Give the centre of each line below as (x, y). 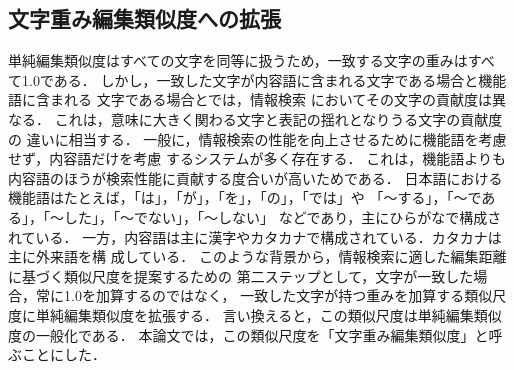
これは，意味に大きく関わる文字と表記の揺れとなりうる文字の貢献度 (278, 118)
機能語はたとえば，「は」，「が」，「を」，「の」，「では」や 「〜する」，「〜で (245, 197)
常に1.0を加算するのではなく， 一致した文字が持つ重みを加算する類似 (264, 295)
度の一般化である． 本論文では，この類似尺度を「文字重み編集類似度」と (248, 334)
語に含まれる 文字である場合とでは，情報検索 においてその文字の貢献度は (250, 99)
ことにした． (63, 354)
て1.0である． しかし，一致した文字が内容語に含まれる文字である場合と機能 (257, 79)
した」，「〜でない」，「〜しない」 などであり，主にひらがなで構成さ (282, 216)
